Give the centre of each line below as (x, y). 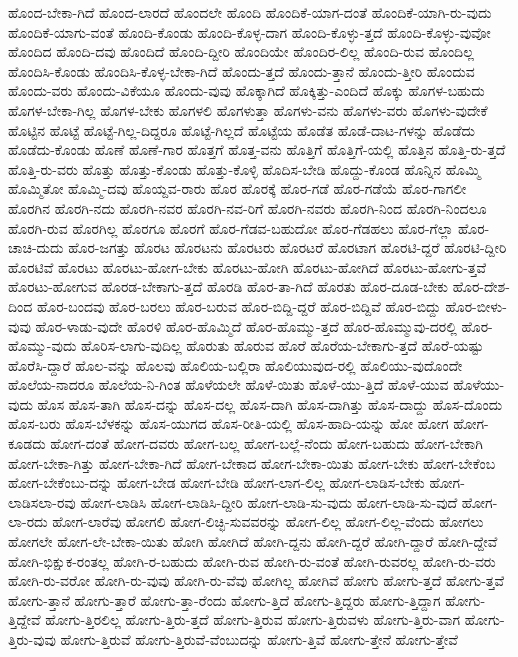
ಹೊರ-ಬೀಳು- (476, 305)
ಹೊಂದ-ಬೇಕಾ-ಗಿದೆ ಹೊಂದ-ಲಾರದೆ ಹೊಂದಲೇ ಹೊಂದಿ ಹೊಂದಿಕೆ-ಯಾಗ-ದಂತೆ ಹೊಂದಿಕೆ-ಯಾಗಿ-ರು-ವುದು (250, 12)
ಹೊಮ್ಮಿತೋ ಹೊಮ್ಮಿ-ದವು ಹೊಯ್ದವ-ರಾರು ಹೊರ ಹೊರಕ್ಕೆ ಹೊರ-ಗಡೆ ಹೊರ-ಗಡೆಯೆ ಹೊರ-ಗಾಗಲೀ (237, 188)
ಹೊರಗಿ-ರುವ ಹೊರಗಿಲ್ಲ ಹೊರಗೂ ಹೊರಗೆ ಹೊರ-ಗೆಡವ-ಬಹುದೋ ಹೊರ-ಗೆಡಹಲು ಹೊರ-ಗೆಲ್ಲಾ (231, 227)
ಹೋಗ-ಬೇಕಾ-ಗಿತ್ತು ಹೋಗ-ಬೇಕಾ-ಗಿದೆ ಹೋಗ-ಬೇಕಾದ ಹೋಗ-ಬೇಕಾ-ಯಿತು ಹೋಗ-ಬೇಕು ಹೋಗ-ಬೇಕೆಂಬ (252, 462)
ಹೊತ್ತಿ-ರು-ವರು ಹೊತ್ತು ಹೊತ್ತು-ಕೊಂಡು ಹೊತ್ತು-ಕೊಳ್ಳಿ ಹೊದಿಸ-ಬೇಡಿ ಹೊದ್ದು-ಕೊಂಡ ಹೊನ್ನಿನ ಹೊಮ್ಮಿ (244, 168)
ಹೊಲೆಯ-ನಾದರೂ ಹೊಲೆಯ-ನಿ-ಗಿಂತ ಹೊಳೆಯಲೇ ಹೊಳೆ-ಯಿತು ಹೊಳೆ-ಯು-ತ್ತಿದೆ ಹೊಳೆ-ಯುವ (228, 384)
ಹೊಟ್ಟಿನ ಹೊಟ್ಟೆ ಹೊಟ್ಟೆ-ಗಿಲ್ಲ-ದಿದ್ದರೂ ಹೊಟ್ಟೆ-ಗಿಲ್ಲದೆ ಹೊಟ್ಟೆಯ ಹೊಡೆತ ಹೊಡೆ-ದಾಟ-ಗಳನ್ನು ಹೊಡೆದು (242, 129)
